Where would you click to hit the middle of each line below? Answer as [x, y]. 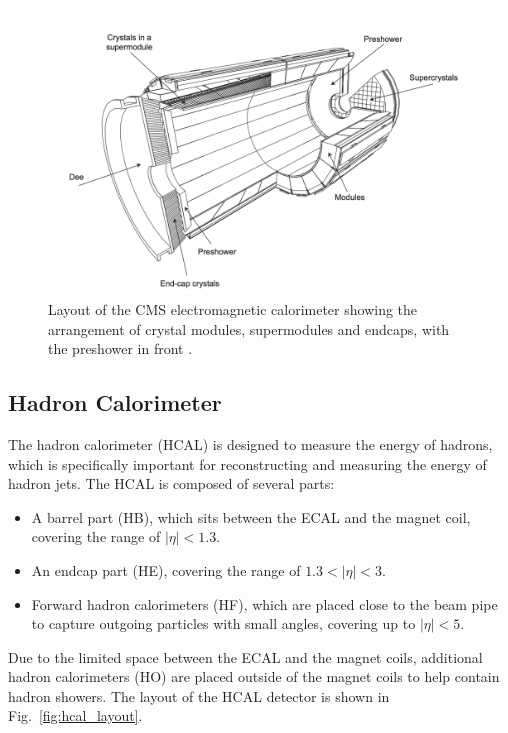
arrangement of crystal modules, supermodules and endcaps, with [249, 328]
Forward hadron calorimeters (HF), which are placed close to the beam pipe [264, 603]
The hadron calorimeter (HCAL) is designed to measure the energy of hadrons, [250, 443]
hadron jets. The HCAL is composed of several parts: [171, 483]
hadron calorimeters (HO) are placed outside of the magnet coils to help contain [254, 676]
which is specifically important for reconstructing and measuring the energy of [247, 463]
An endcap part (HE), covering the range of [166, 569]
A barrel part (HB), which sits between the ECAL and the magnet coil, [251, 516]
